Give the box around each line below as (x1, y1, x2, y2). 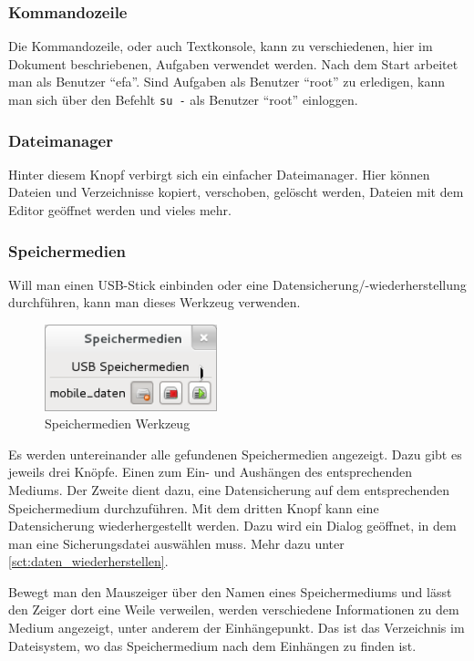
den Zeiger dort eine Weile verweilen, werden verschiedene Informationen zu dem (8, 600, 459, 619)
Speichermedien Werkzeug (45, 414, 191, 433)
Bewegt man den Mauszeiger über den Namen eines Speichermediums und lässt (8, 582, 452, 601)
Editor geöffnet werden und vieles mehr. (8, 201, 232, 220)
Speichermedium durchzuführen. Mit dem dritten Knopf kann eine (8, 498, 379, 517)
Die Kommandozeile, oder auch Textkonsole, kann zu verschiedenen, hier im (8, 36, 433, 56)
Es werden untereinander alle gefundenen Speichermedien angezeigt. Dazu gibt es (8, 444, 462, 463)
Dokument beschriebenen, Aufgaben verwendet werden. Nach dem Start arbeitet (8, 54, 459, 73)
